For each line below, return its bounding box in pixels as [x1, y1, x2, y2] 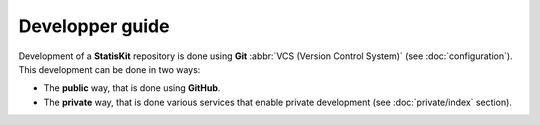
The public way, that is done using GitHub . [43, 82, 221, 94]
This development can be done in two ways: [18, 63, 201, 75]
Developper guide [18, 15, 170, 37]
